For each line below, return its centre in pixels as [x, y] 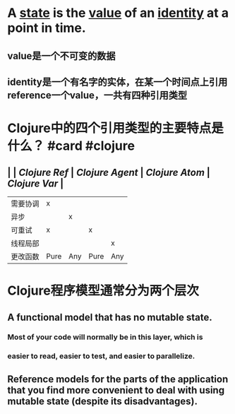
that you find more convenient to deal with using [116, 390]
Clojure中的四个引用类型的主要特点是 [115, 128]
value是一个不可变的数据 [61, 55]
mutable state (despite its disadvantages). [102, 401]
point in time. [47, 28]
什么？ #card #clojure [71, 146]
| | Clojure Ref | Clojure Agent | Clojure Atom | [109, 172]
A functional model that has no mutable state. [110, 317]
